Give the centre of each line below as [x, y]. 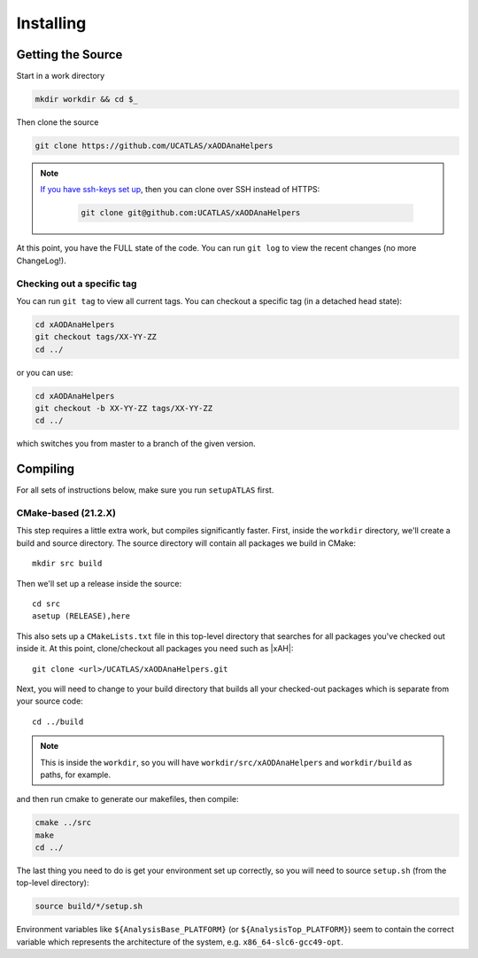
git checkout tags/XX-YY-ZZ [96, 337]
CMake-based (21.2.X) [66, 513]
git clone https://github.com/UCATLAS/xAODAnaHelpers [154, 146]
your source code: [50, 701]
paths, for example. [75, 775]
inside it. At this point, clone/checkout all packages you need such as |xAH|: [155, 649]
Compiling [46, 469]
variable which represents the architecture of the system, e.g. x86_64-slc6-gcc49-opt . [180, 942]
